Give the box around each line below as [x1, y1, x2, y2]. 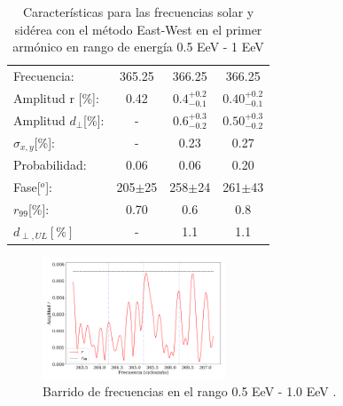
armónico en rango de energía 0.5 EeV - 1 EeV [12, 37, 264, 56]
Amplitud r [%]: [13, 88, 99, 107]
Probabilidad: [13, 155, 87, 174]
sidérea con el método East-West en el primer [14, 20, 262, 38]
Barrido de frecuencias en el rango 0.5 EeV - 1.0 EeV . [43, 382, 337, 401]
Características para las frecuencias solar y [22, 3, 254, 20]
